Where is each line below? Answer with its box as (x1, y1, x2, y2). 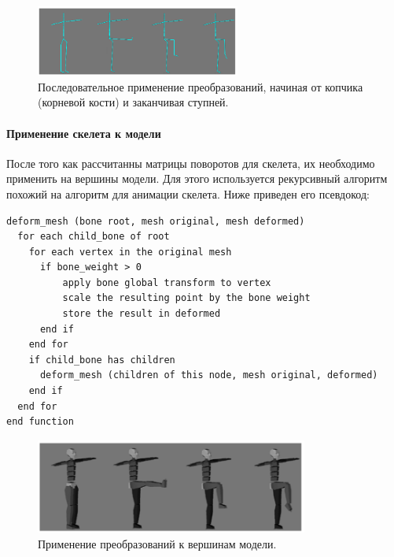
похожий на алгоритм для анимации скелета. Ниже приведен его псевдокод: (6, 185, 370, 202)
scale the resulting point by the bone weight (62, 292, 311, 304)
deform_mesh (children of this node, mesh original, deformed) (39, 369, 378, 381)
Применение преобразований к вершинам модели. (38, 535, 277, 551)
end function (6, 416, 74, 428)
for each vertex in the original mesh (28, 246, 232, 258)
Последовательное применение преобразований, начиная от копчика (38, 78, 363, 95)
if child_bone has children (28, 354, 175, 366)
